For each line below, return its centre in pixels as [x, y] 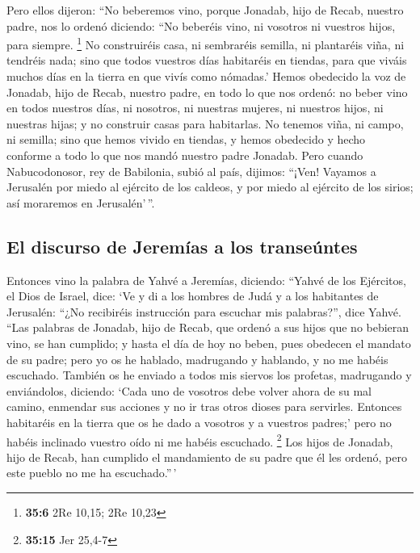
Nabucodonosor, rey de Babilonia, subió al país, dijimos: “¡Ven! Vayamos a [191, 171]
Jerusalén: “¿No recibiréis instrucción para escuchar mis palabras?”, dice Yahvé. [204, 311]
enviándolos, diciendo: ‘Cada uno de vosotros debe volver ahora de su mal [189, 390]
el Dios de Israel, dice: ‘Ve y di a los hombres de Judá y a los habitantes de [193, 296]
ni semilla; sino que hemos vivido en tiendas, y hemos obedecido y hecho [186, 139]
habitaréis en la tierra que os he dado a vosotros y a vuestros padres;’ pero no [199, 422]
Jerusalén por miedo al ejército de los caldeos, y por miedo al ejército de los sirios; [210, 187]
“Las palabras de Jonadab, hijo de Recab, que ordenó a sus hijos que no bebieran [208, 327]
